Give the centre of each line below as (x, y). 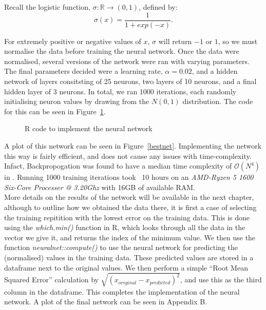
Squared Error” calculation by (51, 280)
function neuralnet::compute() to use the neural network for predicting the (121, 247)
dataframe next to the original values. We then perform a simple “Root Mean (126, 267)
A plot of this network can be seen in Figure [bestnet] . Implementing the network (133, 146)
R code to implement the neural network (89, 128)
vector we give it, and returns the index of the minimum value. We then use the (130, 237)
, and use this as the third (221, 280)
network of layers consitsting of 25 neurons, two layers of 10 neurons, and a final (130, 81)
